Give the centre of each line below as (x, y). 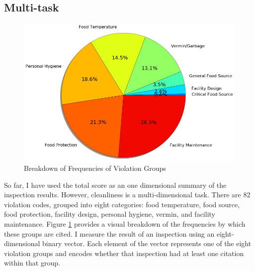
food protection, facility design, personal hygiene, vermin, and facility (110, 214)
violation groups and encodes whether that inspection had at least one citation (124, 253)
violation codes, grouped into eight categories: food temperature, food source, (122, 204)
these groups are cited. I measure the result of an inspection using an (109, 233)
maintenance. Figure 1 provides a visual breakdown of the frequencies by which (125, 223)
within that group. (32, 263)
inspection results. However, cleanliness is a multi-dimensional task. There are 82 (127, 195)
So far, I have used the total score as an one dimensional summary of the (115, 185)
